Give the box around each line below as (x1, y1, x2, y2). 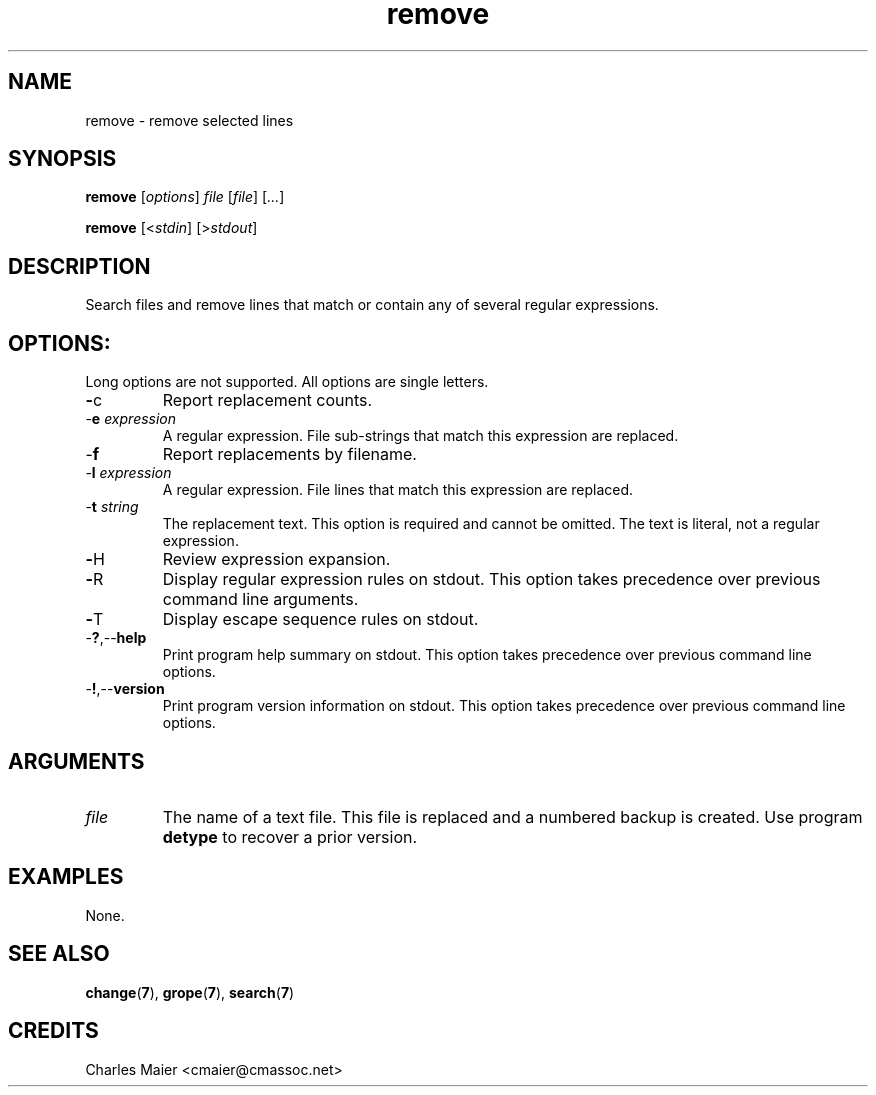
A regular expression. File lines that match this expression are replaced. (162, 481, 634, 499)
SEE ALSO (8, 941, 110, 967)
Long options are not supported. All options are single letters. (85, 373, 489, 391)
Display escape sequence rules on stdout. (162, 609, 479, 630)
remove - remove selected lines (85, 111, 294, 129)
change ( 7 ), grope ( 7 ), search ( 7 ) (85, 983, 295, 1001)
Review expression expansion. (162, 549, 391, 570)
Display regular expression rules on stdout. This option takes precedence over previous (162, 569, 821, 590)
